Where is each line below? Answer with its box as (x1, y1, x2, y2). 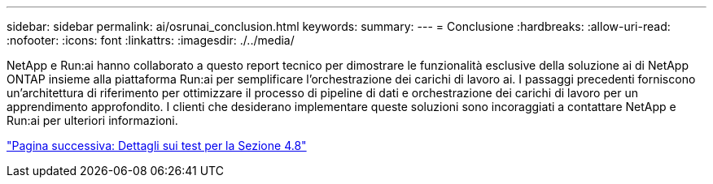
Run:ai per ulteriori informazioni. (7, 113, 178, 127)
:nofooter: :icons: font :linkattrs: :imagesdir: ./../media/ (7, 33, 295, 47)
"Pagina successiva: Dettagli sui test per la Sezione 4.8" (7, 139, 307, 152)
